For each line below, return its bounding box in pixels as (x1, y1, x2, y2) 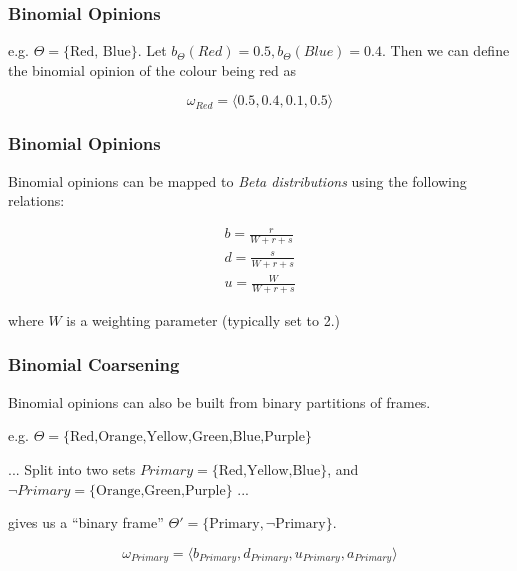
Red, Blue (70, 45, 131, 60)
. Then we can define (382, 40, 510, 61)
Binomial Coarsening (8, 352, 180, 377)
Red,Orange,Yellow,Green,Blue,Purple (70, 430, 305, 445)
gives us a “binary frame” (8, 512, 164, 533)
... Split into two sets (8, 458, 136, 479)
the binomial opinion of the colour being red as (8, 59, 296, 80)
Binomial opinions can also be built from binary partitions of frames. (8, 391, 431, 412)
